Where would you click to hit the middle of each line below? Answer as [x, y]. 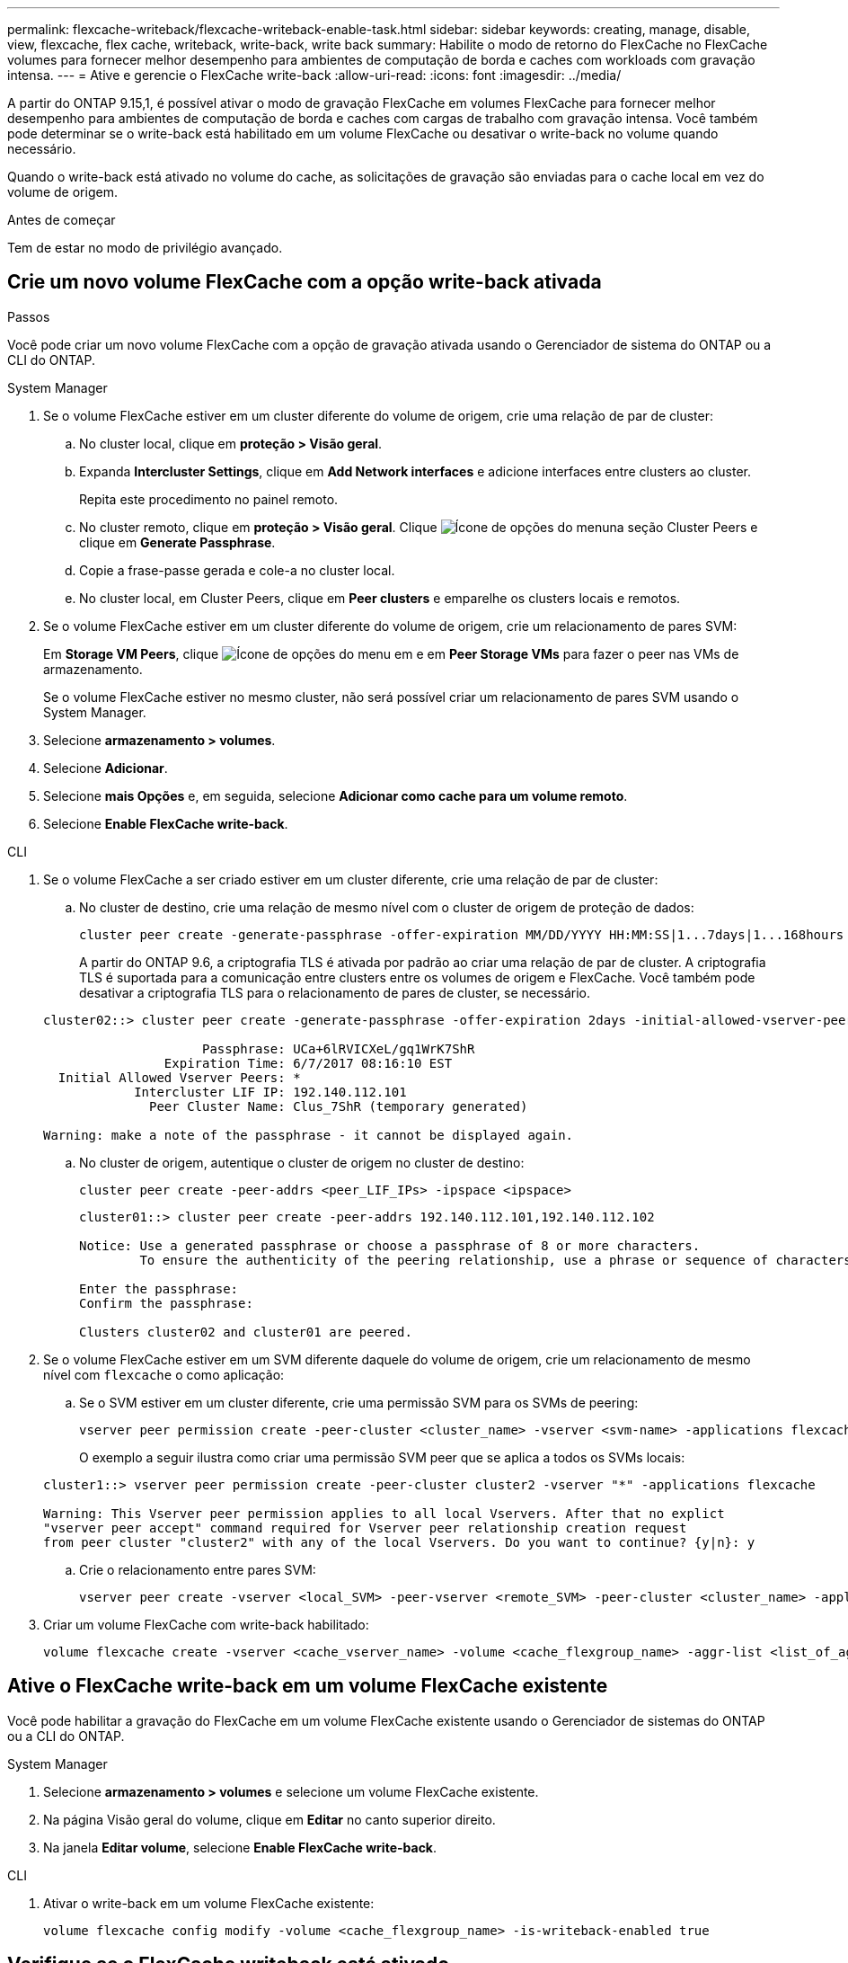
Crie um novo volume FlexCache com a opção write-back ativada [305, 282]
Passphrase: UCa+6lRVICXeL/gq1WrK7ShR [339, 1048]
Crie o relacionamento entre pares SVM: [198, 1569]
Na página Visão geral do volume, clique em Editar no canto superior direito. [269, 1819]
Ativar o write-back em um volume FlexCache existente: [209, 1903]
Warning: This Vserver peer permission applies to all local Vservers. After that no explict [384, 1513]
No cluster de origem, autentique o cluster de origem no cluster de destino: [302, 1162]
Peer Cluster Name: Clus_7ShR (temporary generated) [339, 1106]
